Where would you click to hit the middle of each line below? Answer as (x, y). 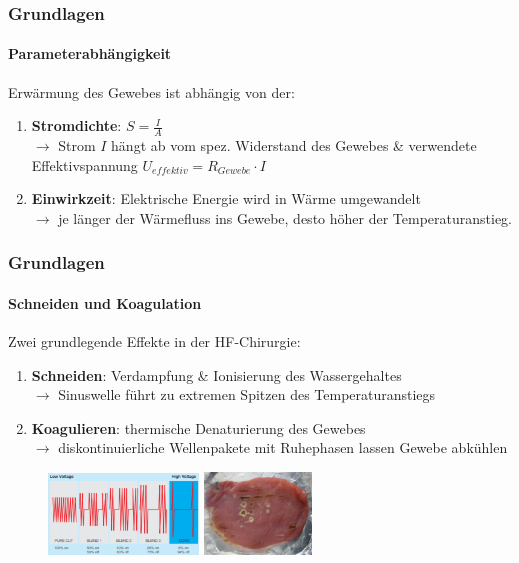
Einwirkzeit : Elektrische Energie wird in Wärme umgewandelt (226, 198)
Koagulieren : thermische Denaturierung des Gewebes (198, 427)
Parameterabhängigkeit (90, 53)
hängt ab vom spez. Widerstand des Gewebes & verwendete (294, 145)
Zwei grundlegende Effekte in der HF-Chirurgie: (154, 341)
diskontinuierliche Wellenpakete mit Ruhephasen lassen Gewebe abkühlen (283, 447)
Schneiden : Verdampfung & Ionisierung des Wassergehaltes (216, 374)
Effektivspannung (84, 164)
